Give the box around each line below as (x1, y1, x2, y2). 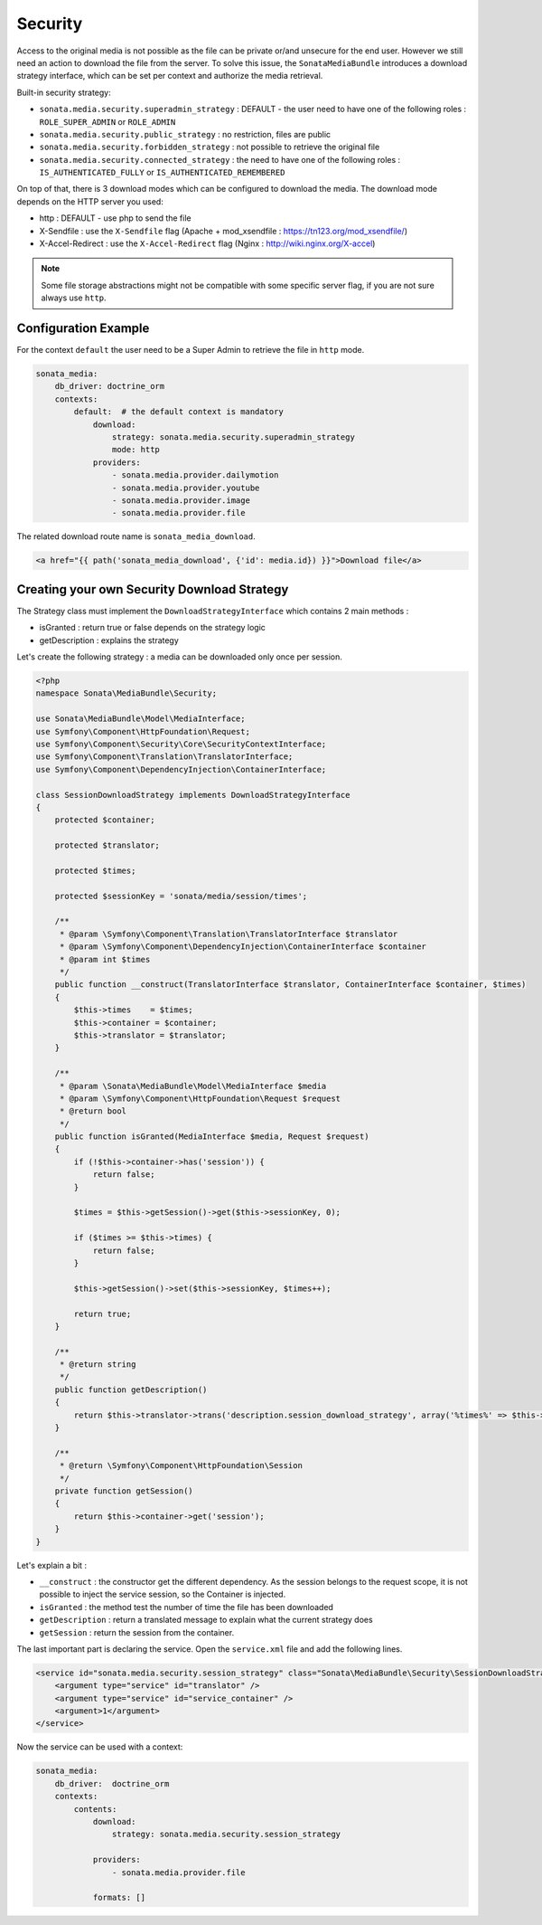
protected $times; (54, 865, 136, 876)
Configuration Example (16, 321, 150, 336)
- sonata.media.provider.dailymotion (111, 470, 279, 480)
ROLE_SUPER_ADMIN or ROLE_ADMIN (39, 116, 176, 127)
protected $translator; (54, 840, 160, 850)
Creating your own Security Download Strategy (16, 582, 289, 597)
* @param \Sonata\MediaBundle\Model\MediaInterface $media (59, 1081, 327, 1091)
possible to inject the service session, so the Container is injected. (39, 1588, 286, 1600)
